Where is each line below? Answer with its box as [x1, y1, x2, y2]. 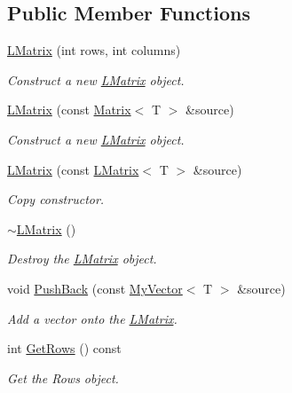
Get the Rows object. [7, 368, 119, 387]
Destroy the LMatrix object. [7, 249, 157, 268]
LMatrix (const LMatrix [7, 160, 139, 178]
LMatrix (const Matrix [7, 100, 131, 119]
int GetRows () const [7, 339, 122, 358]
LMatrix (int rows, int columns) [7, 41, 181, 59]
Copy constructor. [7, 190, 105, 208]
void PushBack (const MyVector [7, 279, 183, 297]
